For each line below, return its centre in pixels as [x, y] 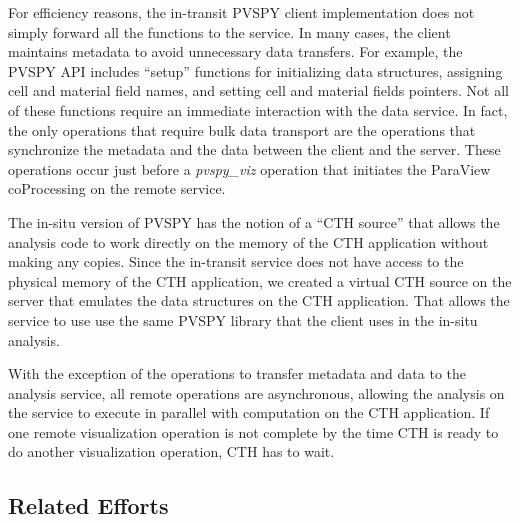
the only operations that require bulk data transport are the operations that [242, 129]
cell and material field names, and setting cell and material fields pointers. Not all [258, 90]
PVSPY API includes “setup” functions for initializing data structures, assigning [255, 70]
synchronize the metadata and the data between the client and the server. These [254, 149]
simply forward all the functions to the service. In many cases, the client [229, 31]
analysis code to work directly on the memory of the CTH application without [248, 241]
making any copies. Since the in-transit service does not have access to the [236, 261]
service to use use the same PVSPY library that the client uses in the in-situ [243, 319]
